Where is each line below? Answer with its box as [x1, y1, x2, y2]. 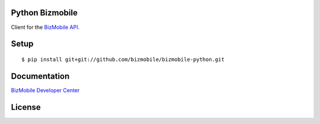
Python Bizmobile [11, 8, 78, 18]
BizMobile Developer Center [11, 86, 80, 94]
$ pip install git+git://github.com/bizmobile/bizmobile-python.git [21, 56, 225, 63]
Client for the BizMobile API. [11, 24, 80, 31]
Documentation [11, 71, 70, 81]
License [11, 102, 41, 112]
